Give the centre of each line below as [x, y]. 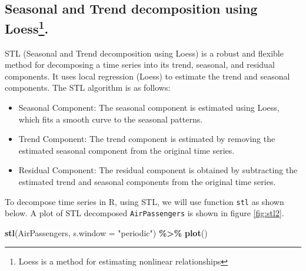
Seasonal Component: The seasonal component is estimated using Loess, [149, 107]
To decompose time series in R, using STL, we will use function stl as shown [144, 201]
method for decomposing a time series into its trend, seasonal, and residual [140, 65]
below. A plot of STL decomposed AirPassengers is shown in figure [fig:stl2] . [144, 213]
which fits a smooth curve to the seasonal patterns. [111, 119]
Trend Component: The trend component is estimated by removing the [147, 139]
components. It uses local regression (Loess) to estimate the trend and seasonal [147, 76]
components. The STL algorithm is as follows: [88, 87]
